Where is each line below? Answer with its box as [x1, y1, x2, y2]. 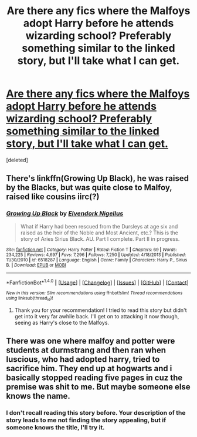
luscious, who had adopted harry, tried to [6, 354, 160, 364]
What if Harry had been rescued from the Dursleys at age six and [20, 223, 178, 230]
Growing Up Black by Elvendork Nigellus [6, 210, 124, 218]
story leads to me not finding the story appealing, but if [6, 416, 167, 424]
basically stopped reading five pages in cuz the [6, 373, 183, 382]
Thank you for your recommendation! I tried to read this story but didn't [14, 307, 187, 314]
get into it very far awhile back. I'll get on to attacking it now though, [14, 312, 179, 320]
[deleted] [6, 156, 28, 163]
